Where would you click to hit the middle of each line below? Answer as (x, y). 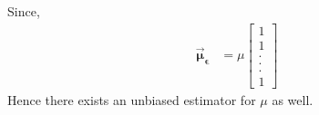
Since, (24, 11)
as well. (293, 99)
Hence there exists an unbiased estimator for (132, 99)
